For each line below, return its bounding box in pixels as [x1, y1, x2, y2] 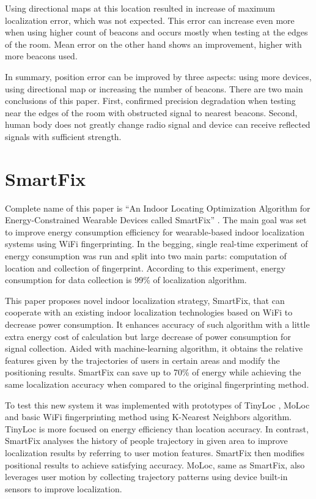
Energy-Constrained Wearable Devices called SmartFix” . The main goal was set [5, 213, 307, 226]
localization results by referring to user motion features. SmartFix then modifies [5, 446, 305, 459]
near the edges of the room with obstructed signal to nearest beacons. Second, [5, 106, 298, 119]
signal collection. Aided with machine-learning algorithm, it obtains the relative [5, 342, 303, 355]
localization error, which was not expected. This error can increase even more [5, 13, 295, 26]
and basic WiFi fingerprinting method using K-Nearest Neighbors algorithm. [5, 410, 292, 423]
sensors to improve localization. [5, 482, 122, 495]
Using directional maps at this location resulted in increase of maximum [5, 2, 275, 14]
